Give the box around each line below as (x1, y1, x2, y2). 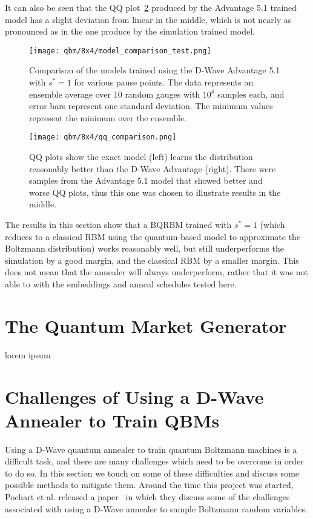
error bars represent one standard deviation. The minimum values (29, 99, 273, 112)
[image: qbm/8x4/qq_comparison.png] (29, 133, 177, 142)
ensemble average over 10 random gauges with (29, 87, 200, 100)
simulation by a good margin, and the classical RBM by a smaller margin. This (5, 253, 299, 266)
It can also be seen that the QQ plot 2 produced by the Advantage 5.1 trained (5, 1, 297, 13)
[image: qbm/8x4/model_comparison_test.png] (29, 46, 211, 55)
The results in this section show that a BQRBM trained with (5, 218, 232, 231)
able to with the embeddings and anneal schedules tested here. (5, 278, 237, 290)
